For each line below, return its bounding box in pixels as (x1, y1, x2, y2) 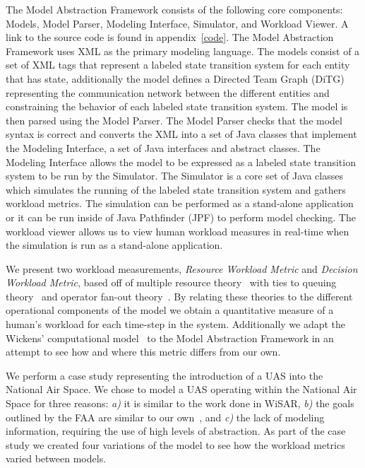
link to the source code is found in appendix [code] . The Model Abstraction (6, 30, 334, 45)
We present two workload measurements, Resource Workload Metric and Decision (6, 261, 358, 276)
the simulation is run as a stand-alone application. (6, 238, 223, 252)
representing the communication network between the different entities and (6, 85, 330, 100)
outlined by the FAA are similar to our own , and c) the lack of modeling (6, 409, 325, 424)
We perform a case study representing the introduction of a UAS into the (6, 368, 323, 382)
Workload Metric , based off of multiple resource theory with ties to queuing (6, 275, 337, 290)
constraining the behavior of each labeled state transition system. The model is (6, 99, 348, 114)
